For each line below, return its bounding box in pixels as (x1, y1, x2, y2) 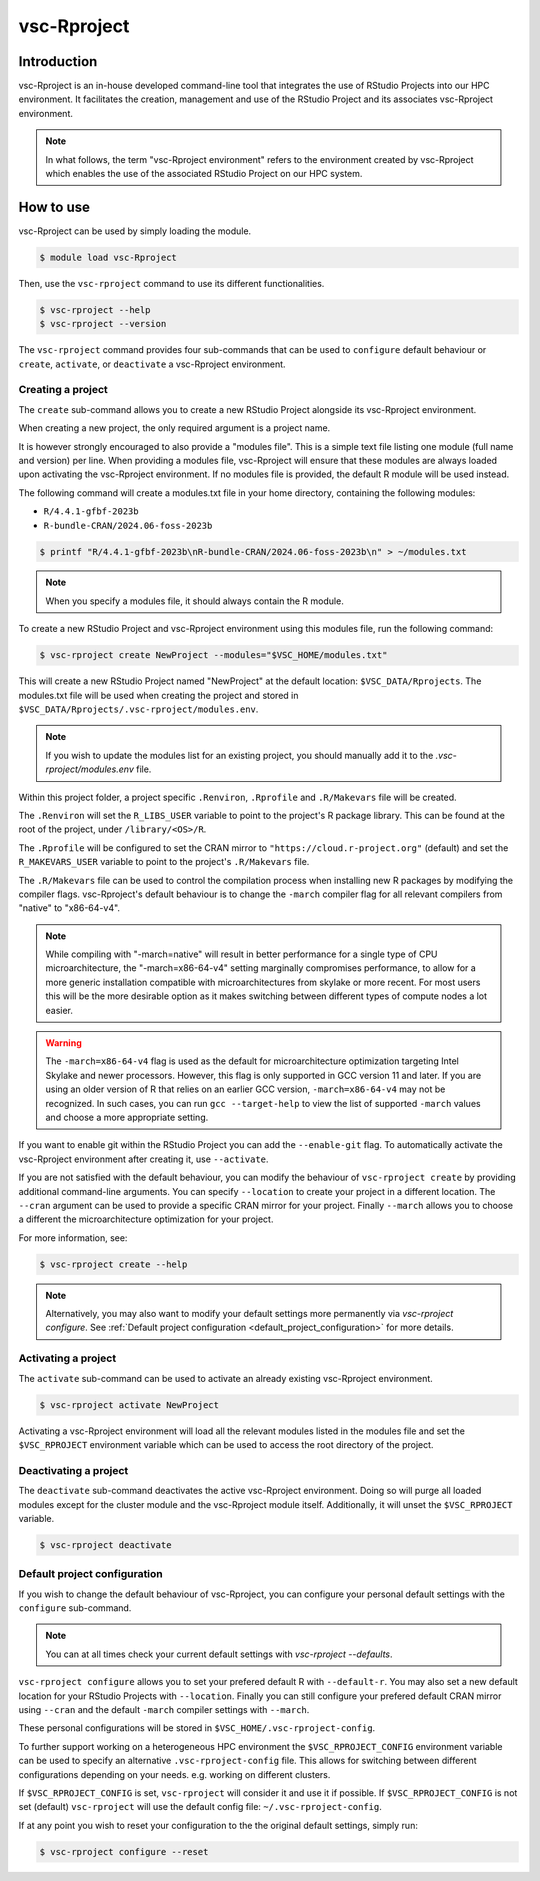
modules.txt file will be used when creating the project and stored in (18, 689, 299, 701)
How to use (18, 198, 90, 215)
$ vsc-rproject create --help (39, 1258, 188, 1270)
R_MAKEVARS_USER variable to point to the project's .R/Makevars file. (18, 856, 310, 868)
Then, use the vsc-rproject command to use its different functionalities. (18, 277, 325, 289)
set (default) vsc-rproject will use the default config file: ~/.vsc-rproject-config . (18, 1801, 382, 1813)
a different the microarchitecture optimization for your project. (18, 1213, 274, 1225)
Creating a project (18, 383, 109, 397)
